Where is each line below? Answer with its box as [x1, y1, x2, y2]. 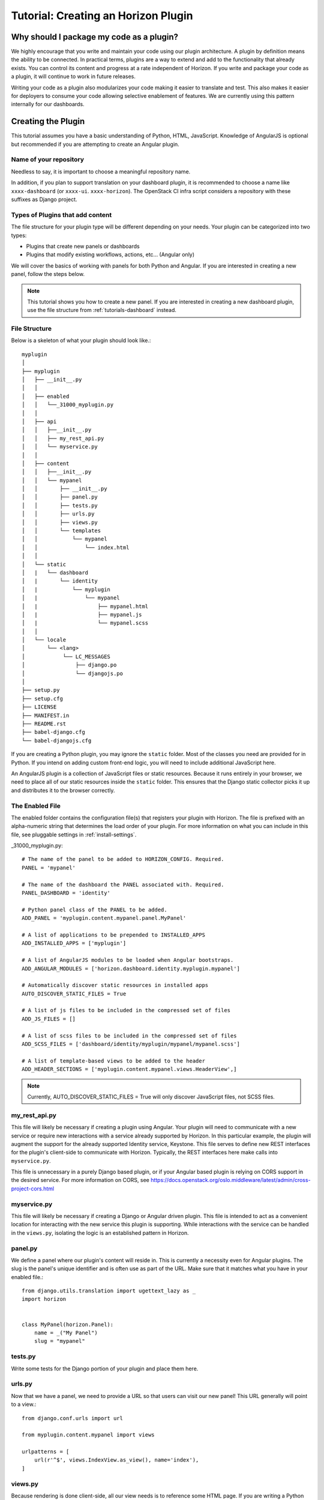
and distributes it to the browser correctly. [11, 787, 115, 794]
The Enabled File [11, 802, 61, 810]
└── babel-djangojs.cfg [22, 737, 92, 744]
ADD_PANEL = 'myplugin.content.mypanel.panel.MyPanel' [22, 915, 187, 922]
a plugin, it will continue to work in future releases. [11, 73, 136, 80]
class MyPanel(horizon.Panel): [22, 1321, 114, 1328]
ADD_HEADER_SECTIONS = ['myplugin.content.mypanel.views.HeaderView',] [22, 1066, 237, 1073]
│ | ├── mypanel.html [22, 603, 149, 610]
